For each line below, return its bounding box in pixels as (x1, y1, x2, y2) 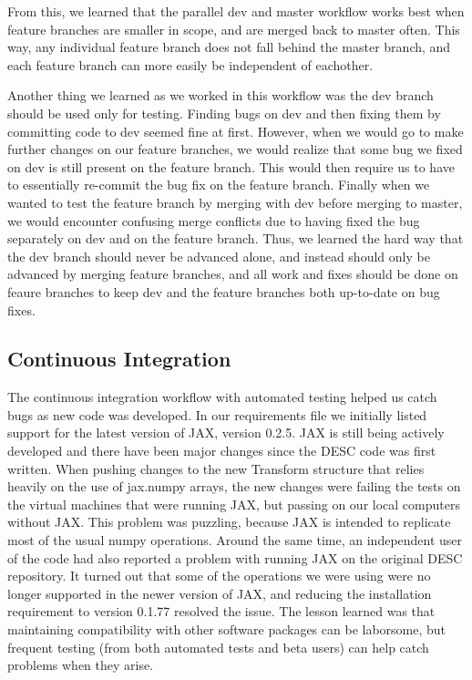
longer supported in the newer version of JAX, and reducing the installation (7, 583, 432, 603)
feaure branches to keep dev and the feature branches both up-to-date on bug (7, 282, 440, 301)
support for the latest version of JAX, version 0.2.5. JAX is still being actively (7, 423, 445, 442)
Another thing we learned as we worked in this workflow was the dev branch (7, 86, 434, 105)
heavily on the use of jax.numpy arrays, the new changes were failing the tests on (7, 477, 461, 496)
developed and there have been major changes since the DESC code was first (7, 441, 436, 460)
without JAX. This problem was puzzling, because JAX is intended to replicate (7, 512, 451, 531)
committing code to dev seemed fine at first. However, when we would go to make (7, 121, 464, 140)
